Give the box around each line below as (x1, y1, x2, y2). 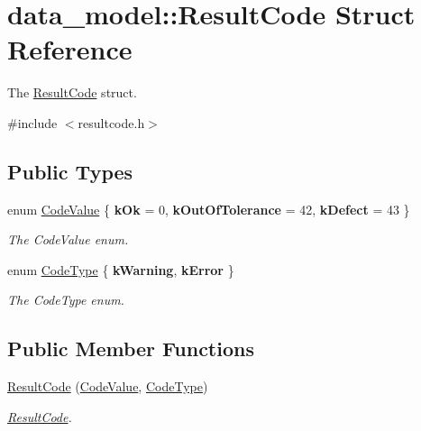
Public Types (7, 157, 133, 185)
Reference (7, 31, 133, 68)
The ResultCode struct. (7, 83, 137, 102)
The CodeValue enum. (7, 230, 129, 249)
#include (7, 113, 58, 132)
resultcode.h (78, 113, 145, 132)
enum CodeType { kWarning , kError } (7, 260, 234, 279)
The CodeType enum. (7, 290, 124, 309)
